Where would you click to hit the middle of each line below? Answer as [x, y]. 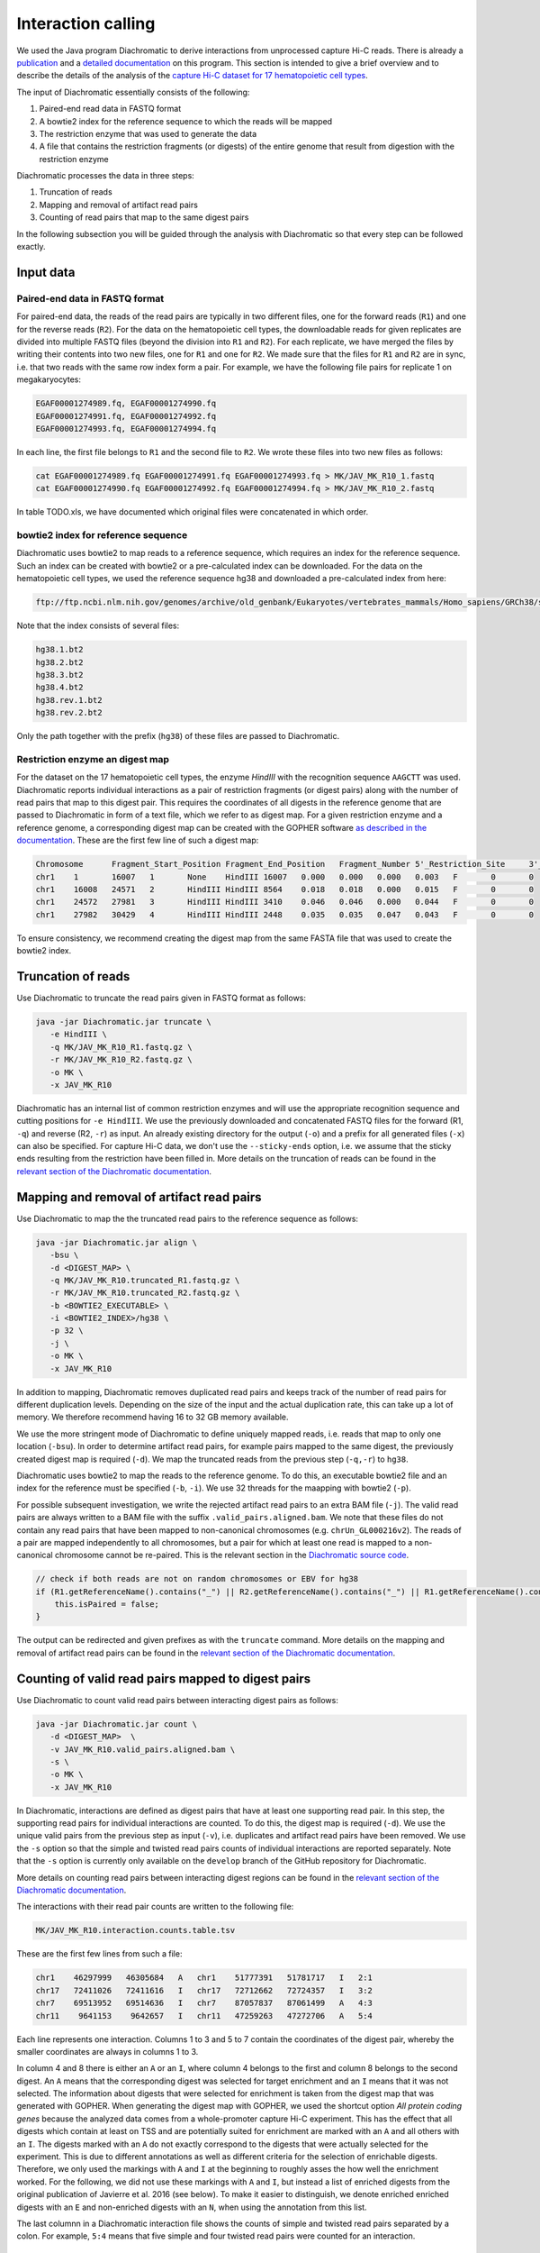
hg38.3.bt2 [59, 675]
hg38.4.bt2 [59, 688]
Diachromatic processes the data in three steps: [106, 176]
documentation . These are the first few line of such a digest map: [138, 840]
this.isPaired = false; [107, 1605]
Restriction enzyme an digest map [93, 759]
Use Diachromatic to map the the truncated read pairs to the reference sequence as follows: [188, 1218]
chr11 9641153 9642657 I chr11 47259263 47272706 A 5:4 [204, 2016]
